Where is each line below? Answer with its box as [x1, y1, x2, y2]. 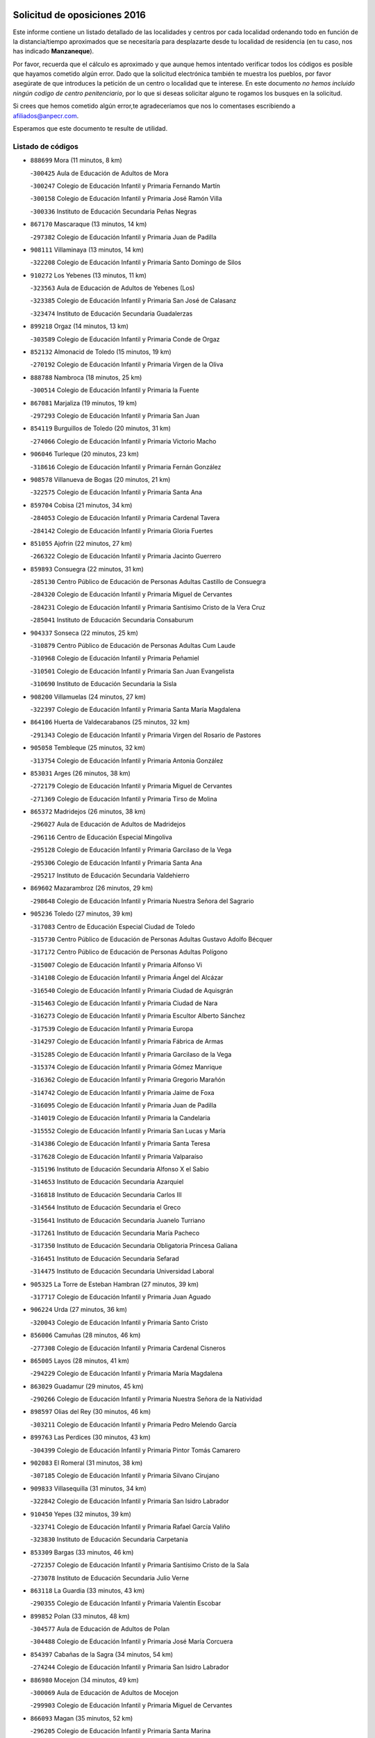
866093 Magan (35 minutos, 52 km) [30, 1714, 133, 1722]
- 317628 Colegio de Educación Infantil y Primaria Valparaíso [30, 1152, 203, 1160]
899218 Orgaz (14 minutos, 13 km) [30, 322, 128, 330]
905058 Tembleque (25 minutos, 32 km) [30, 744, 146, 752]
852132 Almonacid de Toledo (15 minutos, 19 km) [30, 348, 172, 356]
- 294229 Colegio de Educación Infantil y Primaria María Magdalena [30, 1370, 223, 1378]
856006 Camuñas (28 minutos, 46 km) [30, 1331, 141, 1340]
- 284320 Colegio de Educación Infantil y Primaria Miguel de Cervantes [30, 590, 233, 599]
